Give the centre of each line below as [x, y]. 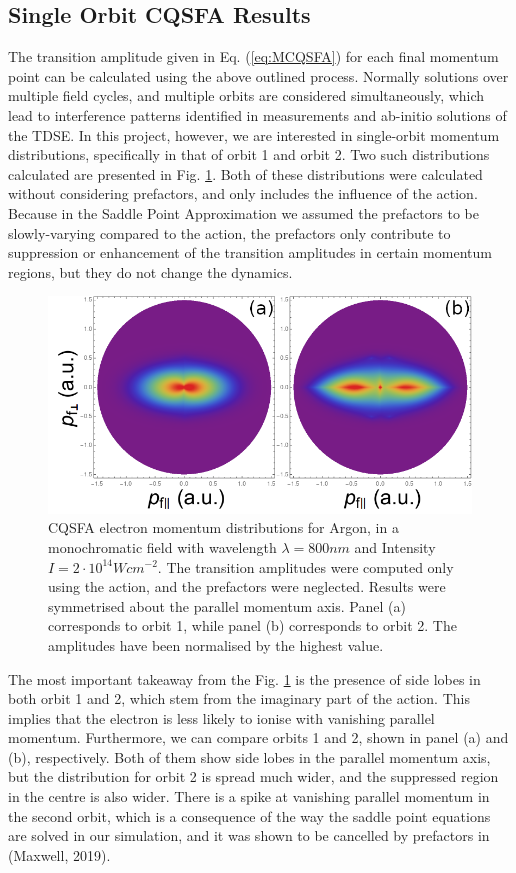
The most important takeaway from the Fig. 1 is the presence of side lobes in [244, 678]
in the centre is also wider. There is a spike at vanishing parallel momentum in [249, 796]
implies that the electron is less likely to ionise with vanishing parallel [221, 717]
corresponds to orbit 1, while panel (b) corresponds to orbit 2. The [252, 625]
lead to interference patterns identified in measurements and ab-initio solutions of [257, 114]
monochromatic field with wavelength [162, 546]
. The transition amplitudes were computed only [305, 566]
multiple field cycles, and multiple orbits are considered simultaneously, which [246, 95]
